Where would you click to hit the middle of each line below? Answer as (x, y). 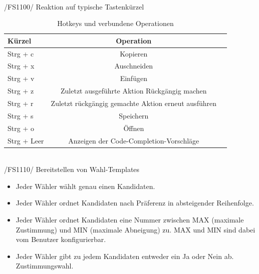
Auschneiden (134, 66)
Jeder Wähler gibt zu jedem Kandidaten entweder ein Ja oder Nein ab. (125, 256)
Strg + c (21, 53)
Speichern (134, 115)
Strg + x (21, 66)
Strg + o (21, 128)
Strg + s (21, 115)
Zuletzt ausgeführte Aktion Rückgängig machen (134, 91)
